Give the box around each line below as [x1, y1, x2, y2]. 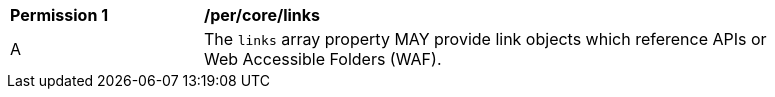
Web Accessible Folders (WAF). [204, 49, 442, 69]
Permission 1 [10, 5, 109, 25]
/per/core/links [204, 5, 321, 25]
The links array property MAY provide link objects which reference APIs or [204, 29, 767, 49]
